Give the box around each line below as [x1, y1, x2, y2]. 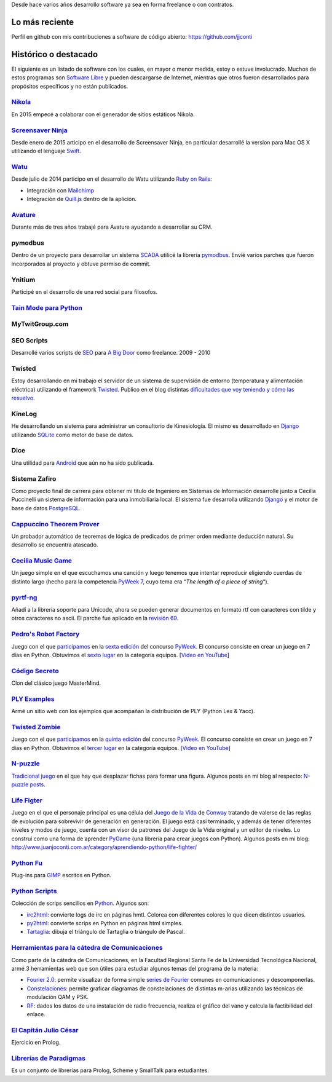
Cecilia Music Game [11, 556, 73, 565]
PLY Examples [11, 695, 55, 703]
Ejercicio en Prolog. [11, 1039, 61, 1046]
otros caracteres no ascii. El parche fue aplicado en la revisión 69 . [11, 615, 179, 622]
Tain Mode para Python [11, 303, 82, 312]
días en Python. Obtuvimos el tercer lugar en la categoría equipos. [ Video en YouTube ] [11, 744, 231, 751]
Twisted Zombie [11, 722, 61, 731]
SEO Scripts [11, 336, 48, 344]
